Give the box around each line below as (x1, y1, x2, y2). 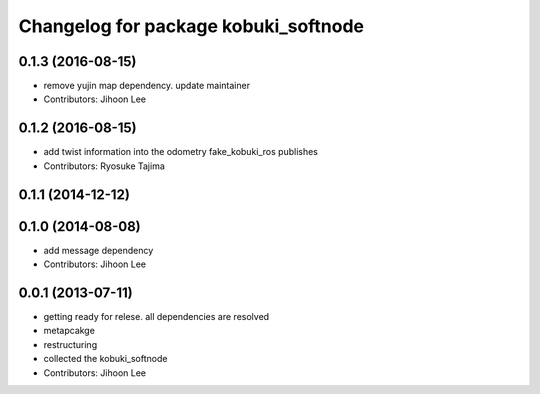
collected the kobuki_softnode (43, 353, 168, 365)
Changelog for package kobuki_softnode (18, 15, 365, 37)
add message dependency (43, 244, 154, 256)
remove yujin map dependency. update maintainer (43, 80, 250, 92)
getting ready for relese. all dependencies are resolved (43, 310, 270, 322)
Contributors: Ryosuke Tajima (43, 160, 165, 172)
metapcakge (43, 325, 95, 337)
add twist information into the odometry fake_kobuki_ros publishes (43, 146, 319, 158)
